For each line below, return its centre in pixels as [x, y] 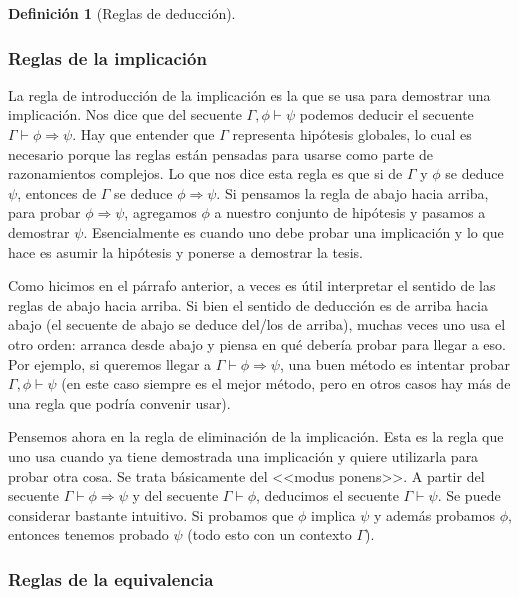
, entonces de [57, 192]
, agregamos [160, 212]
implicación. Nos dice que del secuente [125, 114]
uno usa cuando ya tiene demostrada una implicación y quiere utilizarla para [243, 455]
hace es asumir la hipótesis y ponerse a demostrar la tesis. [185, 251]
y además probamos [434, 514]
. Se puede [469, 495]
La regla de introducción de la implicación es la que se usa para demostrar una [249, 94]
